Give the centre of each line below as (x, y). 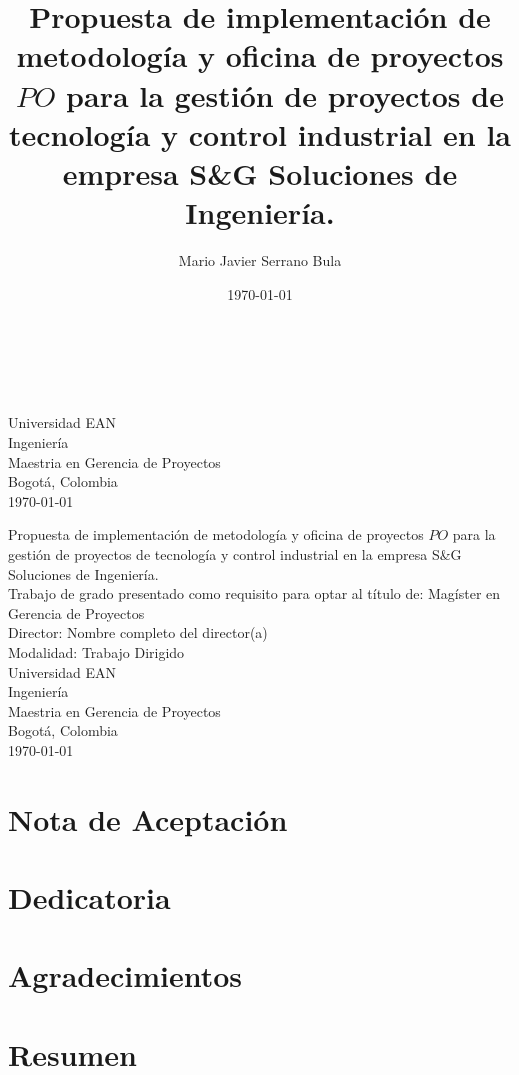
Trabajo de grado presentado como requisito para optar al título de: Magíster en (254, 593)
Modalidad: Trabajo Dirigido (96, 651)
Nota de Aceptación (148, 818)
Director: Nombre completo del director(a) (138, 632)
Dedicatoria (89, 897)
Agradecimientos (125, 975)
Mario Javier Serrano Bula (260, 260)
